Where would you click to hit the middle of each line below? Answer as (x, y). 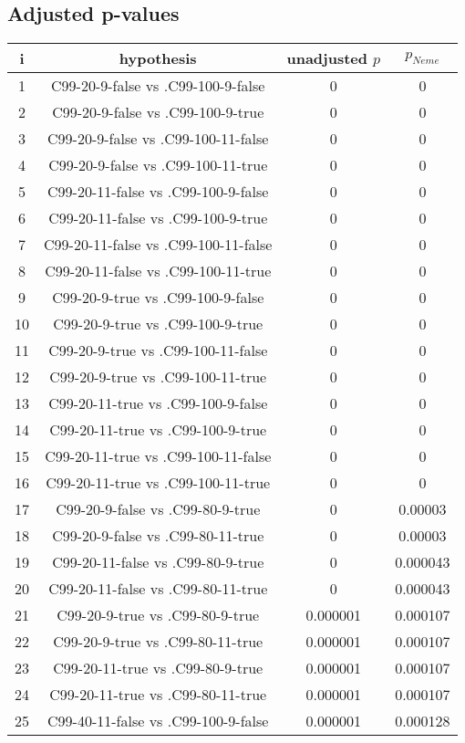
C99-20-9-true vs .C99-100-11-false (158, 351)
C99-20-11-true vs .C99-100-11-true (158, 483)
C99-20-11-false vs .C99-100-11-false (158, 245)
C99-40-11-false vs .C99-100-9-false (158, 721)
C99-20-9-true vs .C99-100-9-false (158, 298)
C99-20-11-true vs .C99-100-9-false (158, 403)
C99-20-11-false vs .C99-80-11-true (158, 589)
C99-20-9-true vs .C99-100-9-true (158, 324)
